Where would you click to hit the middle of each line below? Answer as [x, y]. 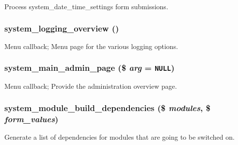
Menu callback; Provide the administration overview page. [91, 86]
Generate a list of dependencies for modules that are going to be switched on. [119, 137]
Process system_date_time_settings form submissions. [86, 6]
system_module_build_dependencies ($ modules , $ [108, 107]
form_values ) [32, 119]
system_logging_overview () [62, 28]
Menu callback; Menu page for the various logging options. [91, 46]
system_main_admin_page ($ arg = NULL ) [89, 68]
